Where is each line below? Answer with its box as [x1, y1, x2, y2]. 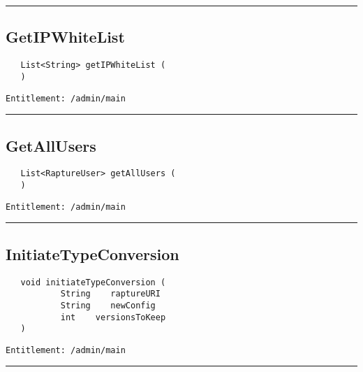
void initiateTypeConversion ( [20, 277, 166, 287]
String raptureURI [60, 289, 161, 299]
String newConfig [60, 300, 156, 310]
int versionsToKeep [60, 312, 166, 322]
